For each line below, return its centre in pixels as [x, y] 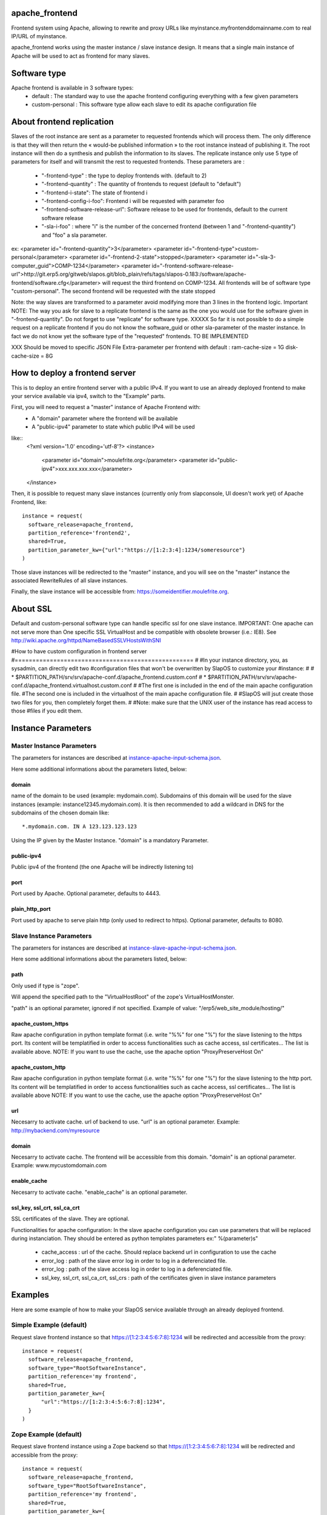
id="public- [223, 460]
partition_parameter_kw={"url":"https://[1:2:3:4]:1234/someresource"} [137, 550]
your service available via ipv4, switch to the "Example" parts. [88, 396]
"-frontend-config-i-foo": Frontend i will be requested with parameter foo [133, 201]
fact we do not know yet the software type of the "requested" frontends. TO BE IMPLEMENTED [130, 336]
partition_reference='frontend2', [79, 533]
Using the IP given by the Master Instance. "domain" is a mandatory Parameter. [110, 840]
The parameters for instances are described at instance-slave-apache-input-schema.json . [124, 948]
